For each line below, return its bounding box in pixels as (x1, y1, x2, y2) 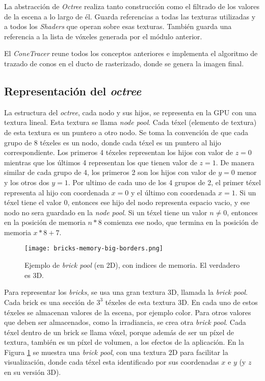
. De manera (216, 157, 255, 167)
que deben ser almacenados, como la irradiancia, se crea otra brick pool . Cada (4, 317, 246, 327)
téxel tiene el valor (4, 197, 62, 208)
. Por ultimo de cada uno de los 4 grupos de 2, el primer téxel (68, 176, 261, 187)
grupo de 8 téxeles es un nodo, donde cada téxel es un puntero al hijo (4, 137, 221, 147)
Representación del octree (4, 83, 142, 98)
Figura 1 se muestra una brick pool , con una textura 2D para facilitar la (4, 346, 228, 357)
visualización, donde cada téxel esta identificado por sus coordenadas (4, 357, 219, 367)
